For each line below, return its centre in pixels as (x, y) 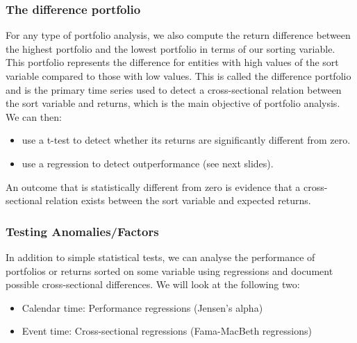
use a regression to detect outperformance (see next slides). (148, 163)
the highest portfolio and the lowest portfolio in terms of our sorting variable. (171, 48)
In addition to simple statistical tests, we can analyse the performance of (160, 257)
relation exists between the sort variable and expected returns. (178, 200)
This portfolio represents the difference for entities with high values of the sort (172, 62)
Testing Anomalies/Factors (82, 231)
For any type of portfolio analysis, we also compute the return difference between (178, 35)
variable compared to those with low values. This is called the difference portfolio (178, 76)
